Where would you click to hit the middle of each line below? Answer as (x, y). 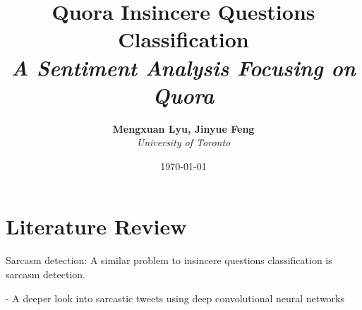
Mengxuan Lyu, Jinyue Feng (183, 128)
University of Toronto (183, 142)
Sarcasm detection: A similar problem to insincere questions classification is (169, 260)
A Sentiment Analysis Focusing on (183, 67)
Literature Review (96, 226)
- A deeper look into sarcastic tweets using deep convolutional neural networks (175, 298)
